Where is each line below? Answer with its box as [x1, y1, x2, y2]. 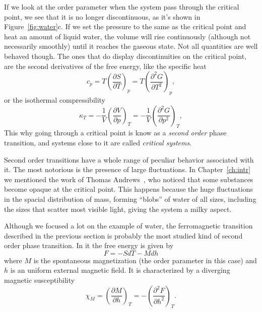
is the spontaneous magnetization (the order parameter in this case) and [33, 255, 257, 265]
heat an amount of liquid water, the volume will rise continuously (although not [4, 31, 251, 41]
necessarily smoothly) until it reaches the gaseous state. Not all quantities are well [4, 41, 258, 51]
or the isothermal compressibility [4, 94, 106, 105]
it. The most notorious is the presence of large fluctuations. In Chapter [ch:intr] [4, 164, 251, 175]
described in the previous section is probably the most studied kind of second [4, 230, 243, 241]
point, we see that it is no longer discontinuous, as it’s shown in [4, 11, 201, 22]
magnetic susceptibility [4, 275, 75, 285]
